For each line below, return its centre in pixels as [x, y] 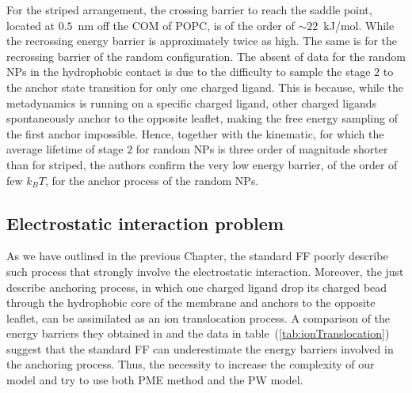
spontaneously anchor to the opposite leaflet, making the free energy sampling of [202, 118]
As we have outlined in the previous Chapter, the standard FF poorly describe [197, 256]
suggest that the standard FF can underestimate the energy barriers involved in [200, 348]
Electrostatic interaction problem [145, 223]
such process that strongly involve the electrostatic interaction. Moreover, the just [205, 271]
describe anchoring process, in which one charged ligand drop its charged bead [197, 287]
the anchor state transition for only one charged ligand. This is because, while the [205, 87]
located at [31, 25]
